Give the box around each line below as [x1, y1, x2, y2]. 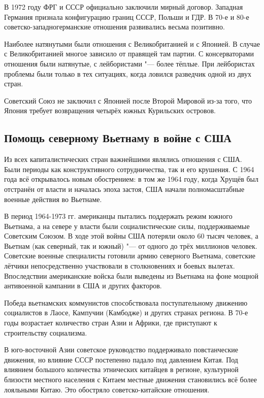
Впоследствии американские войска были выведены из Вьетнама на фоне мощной [4, 270, 258, 281]
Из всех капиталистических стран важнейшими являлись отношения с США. [4, 154, 242, 164]
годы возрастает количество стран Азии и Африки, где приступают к [4, 317, 217, 328]
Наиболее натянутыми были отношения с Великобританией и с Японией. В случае [4, 38, 260, 49]
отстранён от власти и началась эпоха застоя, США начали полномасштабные [4, 183, 245, 194]
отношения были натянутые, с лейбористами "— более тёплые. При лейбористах [4, 58, 255, 69]
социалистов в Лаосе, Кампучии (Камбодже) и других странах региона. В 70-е [4, 307, 248, 318]
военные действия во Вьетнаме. [4, 193, 102, 204]
